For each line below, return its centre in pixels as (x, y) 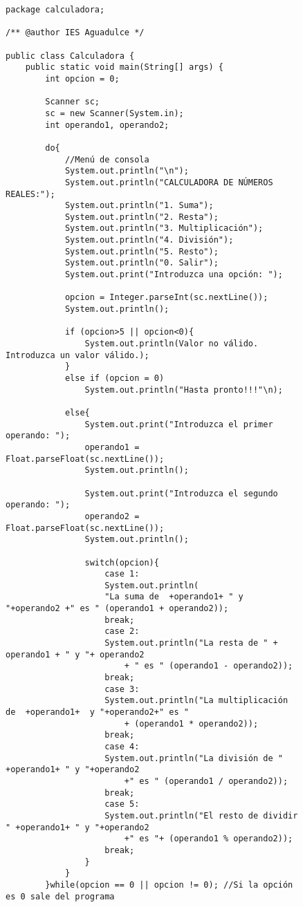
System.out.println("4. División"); (149, 240)
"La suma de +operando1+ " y (174, 597)
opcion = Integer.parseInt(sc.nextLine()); (166, 298)
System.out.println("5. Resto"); (141, 251)
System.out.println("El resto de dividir (201, 815)
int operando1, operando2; (107, 125)
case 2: (122, 632)
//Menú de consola (107, 159)
